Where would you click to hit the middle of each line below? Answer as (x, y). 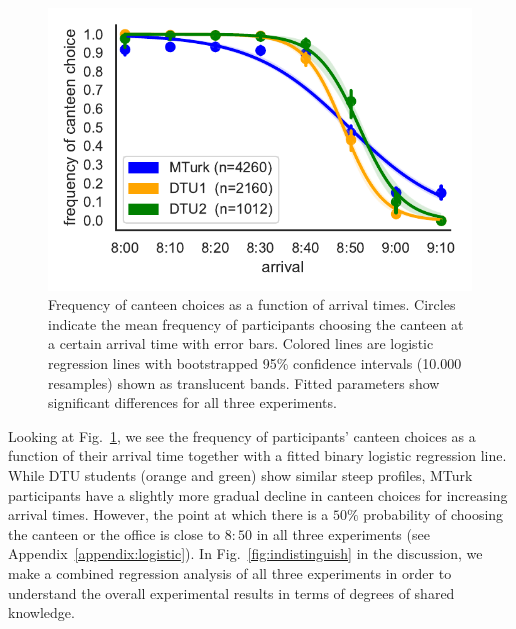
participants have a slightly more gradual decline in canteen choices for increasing (258, 494)
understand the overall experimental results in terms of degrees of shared (231, 592)
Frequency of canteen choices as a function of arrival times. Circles (252, 304)
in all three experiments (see (343, 533)
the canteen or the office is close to (114, 533)
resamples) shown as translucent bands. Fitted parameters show (244, 382)
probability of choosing (433, 514)
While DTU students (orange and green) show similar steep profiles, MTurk (240, 475)
